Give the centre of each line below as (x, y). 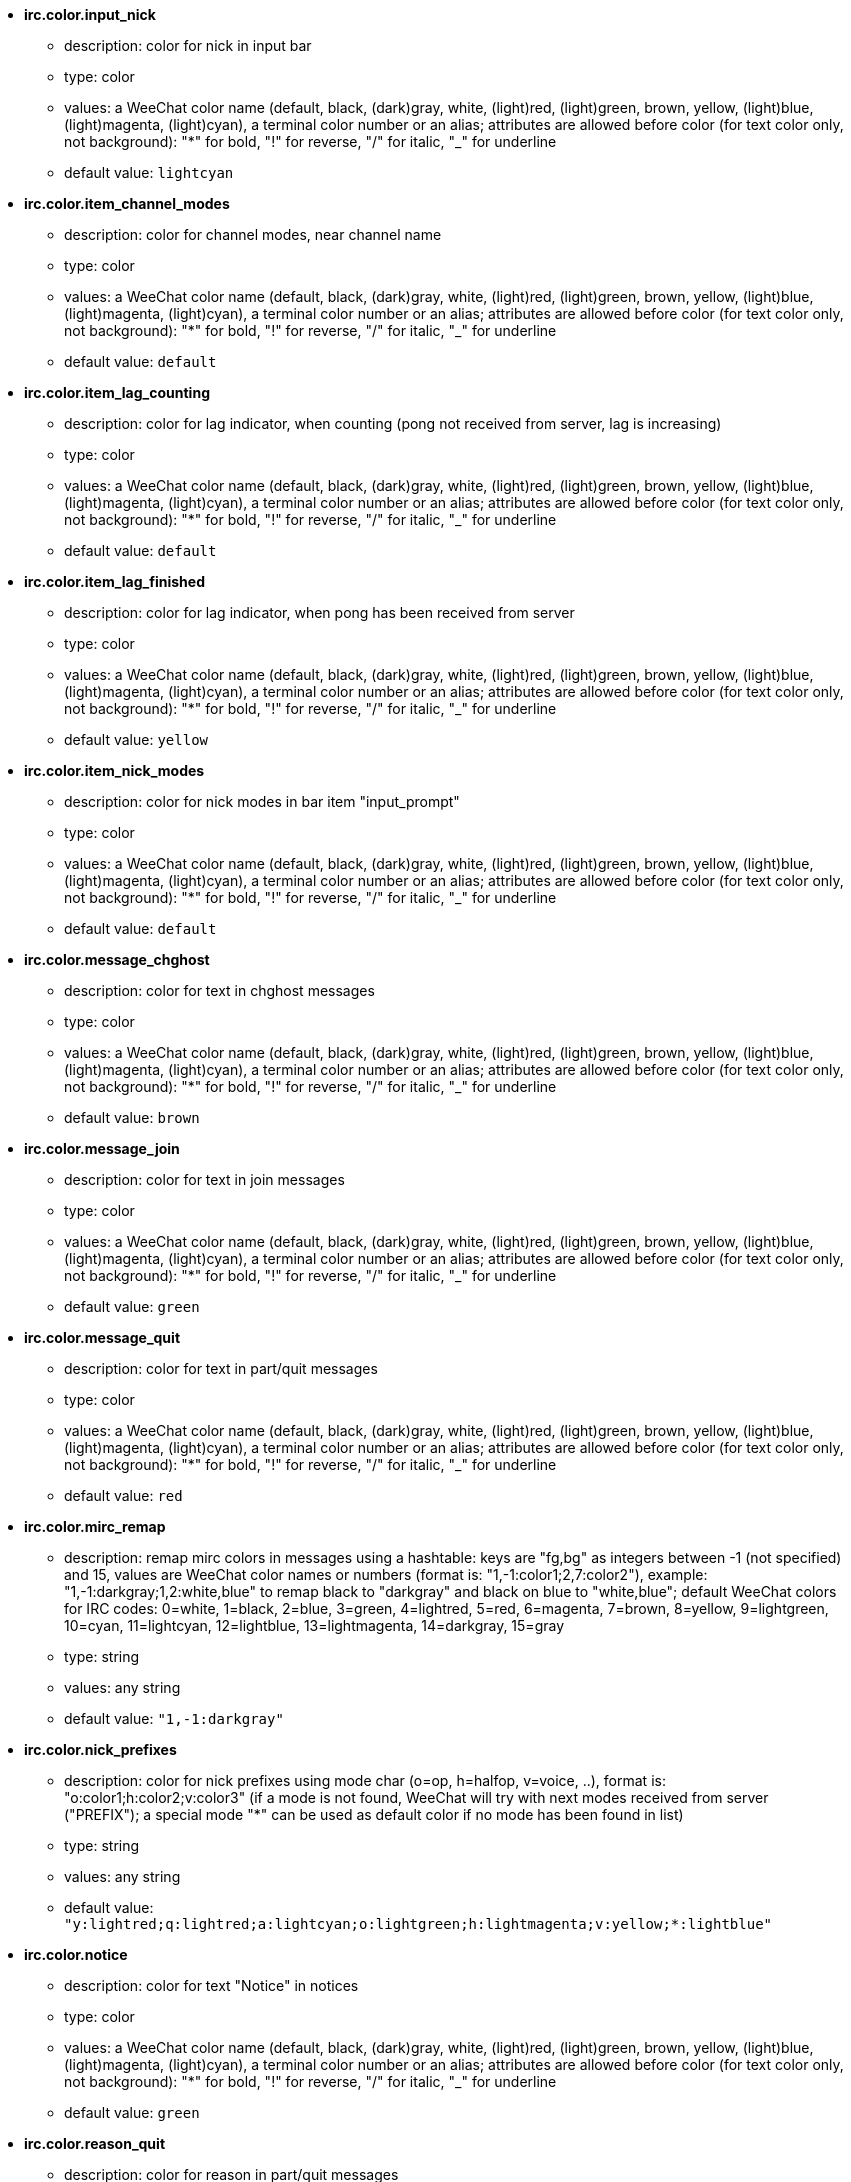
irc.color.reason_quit (95, 2143)
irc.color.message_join (102, 1148)
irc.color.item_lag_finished (114, 581)
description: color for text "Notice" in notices (211, 1985)
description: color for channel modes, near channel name (253, 234)
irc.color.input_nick (90, 14)
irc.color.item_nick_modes (114, 770)
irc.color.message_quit (102, 1337)
